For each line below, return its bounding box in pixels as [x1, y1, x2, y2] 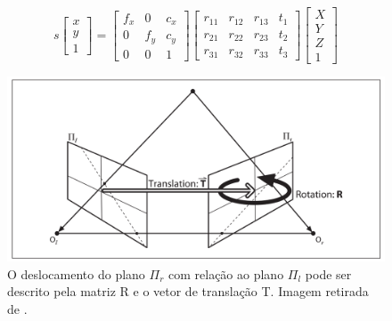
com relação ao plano [168, 264, 284, 283]
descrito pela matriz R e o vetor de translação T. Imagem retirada [7, 282, 369, 301]
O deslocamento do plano [7, 264, 145, 283]
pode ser [305, 264, 352, 283]
